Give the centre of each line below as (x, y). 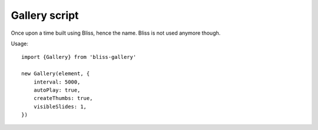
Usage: (20, 44)
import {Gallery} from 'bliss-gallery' (79, 57)
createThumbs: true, (63, 98)
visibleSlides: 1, (60, 106)
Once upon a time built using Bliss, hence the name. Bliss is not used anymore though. (116, 33)
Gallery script (45, 15)
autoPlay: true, (57, 90)
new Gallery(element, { (56, 74)
